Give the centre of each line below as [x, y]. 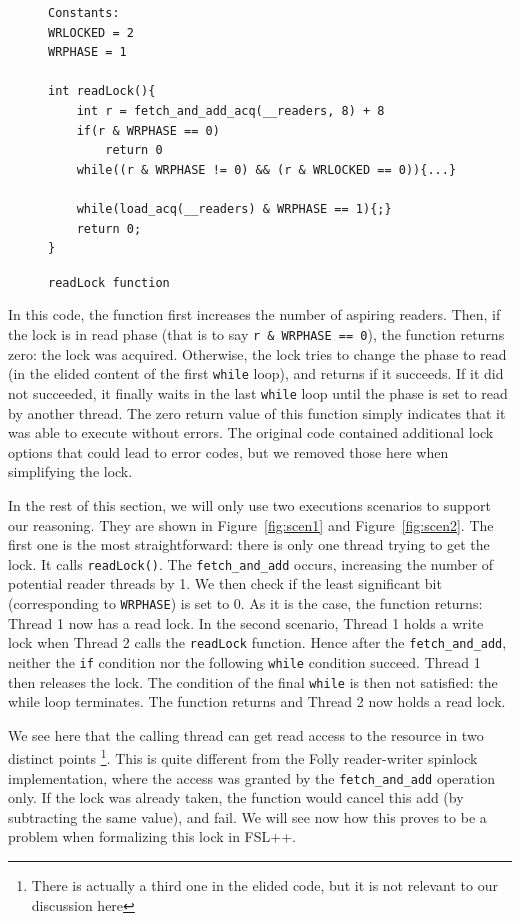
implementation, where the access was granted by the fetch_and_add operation [251, 777]
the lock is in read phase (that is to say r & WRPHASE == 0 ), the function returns [256, 333]
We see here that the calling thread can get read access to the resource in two [246, 734]
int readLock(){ [102, 91]
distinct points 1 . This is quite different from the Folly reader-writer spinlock [243, 756]
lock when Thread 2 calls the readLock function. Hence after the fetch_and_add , [257, 642]
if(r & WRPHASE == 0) [148, 130]
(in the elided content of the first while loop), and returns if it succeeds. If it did [256, 373]
